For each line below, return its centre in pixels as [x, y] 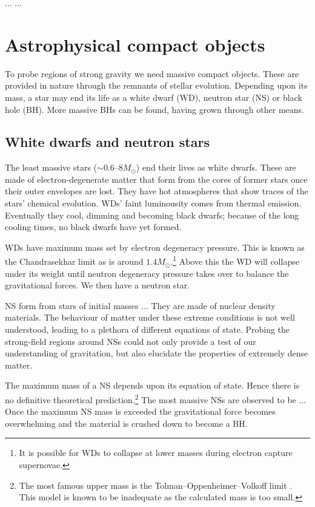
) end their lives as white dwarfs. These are [216, 167]
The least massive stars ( [51, 167]
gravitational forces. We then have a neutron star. [98, 285]
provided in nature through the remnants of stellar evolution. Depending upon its [156, 85]
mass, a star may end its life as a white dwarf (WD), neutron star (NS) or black [154, 97]
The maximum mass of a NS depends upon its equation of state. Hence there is [152, 385]
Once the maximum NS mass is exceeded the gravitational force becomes [140, 411]
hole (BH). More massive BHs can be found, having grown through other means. [154, 109]
